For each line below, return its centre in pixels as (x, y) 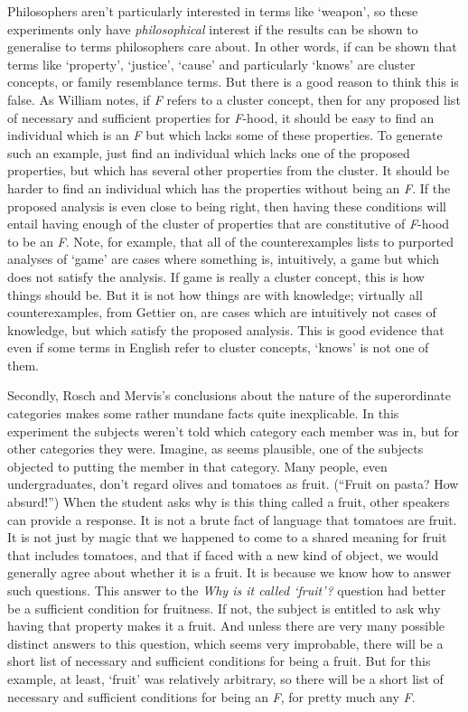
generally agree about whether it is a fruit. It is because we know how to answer (229, 572)
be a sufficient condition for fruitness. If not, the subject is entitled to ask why (224, 608)
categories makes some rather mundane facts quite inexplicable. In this (203, 413)
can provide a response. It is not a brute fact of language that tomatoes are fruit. (232, 519)
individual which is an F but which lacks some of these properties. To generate (225, 135)
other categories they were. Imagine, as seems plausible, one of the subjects (215, 449)
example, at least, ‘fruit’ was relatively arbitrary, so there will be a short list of (225, 678)
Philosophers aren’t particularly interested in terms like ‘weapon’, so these (213, 11)
